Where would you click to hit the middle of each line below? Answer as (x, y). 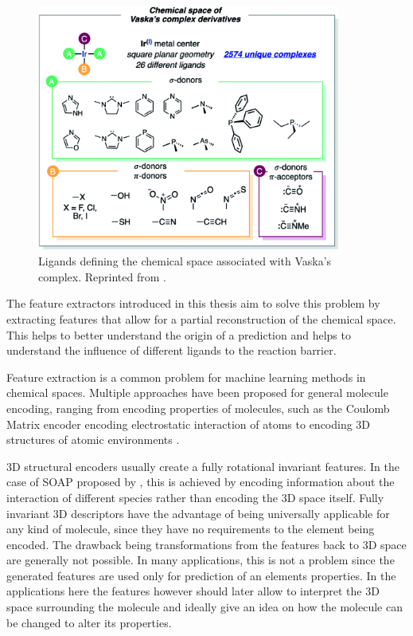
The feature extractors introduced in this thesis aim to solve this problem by (193, 303)
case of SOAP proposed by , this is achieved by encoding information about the (201, 482)
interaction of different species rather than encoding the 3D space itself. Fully (195, 497)
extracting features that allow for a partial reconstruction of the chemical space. (201, 318)
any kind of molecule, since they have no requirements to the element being (191, 529)
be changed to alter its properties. (89, 622)
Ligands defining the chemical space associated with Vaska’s (185, 261)
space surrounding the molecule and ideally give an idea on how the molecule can (205, 607)
